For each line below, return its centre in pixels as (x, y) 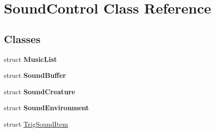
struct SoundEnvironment (46, 108)
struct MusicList (31, 59)
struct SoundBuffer (35, 75)
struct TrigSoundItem (36, 124)
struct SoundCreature (40, 91)
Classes (22, 38)
